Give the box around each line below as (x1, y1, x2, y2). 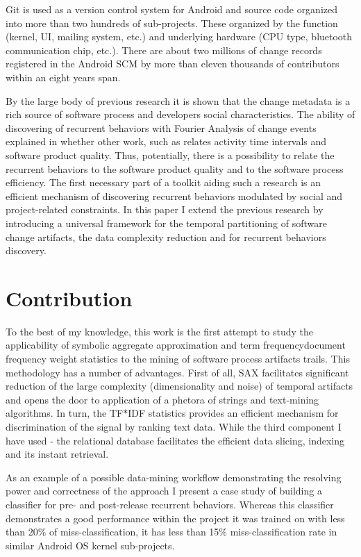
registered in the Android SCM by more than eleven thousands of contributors (6, 56, 339, 71)
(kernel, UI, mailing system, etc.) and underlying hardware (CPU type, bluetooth (6, 29, 353, 44)
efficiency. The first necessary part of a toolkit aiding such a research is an (6, 175, 321, 190)
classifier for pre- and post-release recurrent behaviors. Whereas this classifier (6, 497, 334, 511)
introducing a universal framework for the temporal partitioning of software (6, 215, 327, 230)
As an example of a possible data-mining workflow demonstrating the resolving (6, 469, 342, 484)
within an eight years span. (6, 69, 121, 84)
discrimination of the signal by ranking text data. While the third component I (6, 419, 342, 433)
